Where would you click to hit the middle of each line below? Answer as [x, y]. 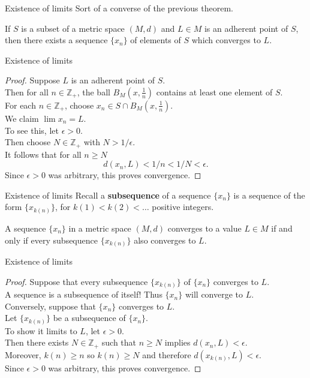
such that [119, 342]
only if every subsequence [51, 240]
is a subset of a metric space [73, 28]
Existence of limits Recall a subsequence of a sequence [108, 195]
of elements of [156, 40]
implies [177, 342]
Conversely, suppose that [50, 306]
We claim [22, 118]
